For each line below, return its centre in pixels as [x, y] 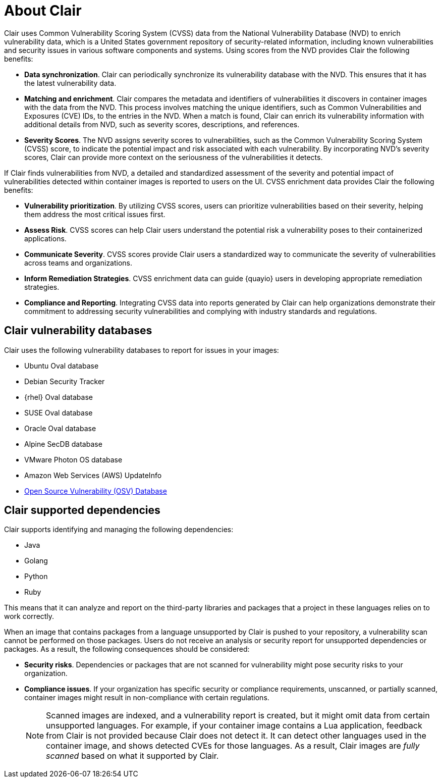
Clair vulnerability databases [78, 331]
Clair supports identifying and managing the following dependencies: [119, 530]
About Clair [43, 11]
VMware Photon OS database [73, 459]
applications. [45, 238]
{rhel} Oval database [59, 397]
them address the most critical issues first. [95, 214]
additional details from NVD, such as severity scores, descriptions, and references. [162, 124]
